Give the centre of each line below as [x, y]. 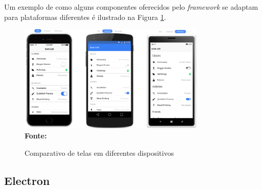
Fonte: [36, 136]
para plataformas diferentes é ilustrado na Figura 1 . [85, 17]
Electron [27, 180]
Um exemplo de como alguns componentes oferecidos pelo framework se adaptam [131, 7]
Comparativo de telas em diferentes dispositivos [99, 152]
